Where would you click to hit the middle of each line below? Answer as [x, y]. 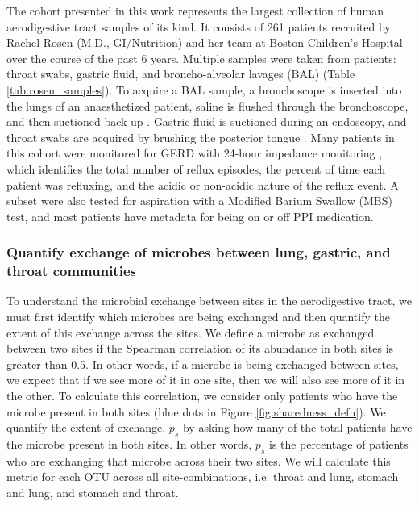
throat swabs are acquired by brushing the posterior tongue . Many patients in [201, 137]
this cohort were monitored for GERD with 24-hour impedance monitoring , [195, 153]
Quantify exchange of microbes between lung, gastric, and [199, 252]
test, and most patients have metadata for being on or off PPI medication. [190, 216]
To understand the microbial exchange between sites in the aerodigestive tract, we [209, 301]
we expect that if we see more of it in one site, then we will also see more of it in [206, 380]
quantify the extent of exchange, [86, 427]
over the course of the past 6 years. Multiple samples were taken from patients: [201, 58]
